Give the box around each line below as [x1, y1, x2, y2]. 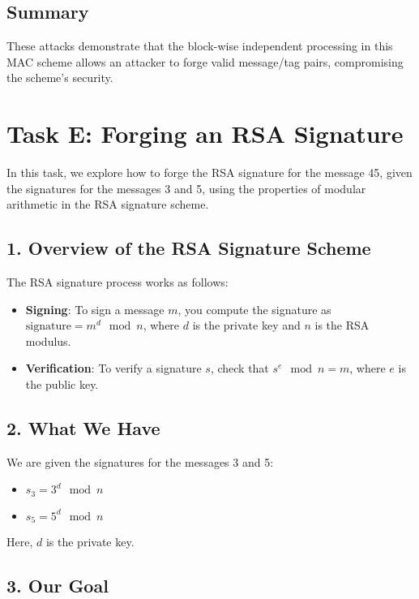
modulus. [25, 332, 71, 349]
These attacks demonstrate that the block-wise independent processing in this [6, 37, 393, 54]
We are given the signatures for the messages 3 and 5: [6, 453, 274, 470]
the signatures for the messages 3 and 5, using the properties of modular [6, 179, 366, 196]
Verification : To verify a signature [25, 360, 202, 377]
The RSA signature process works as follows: [6, 274, 229, 291]
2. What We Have [6, 416, 160, 441]
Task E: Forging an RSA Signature [6, 117, 404, 150]
